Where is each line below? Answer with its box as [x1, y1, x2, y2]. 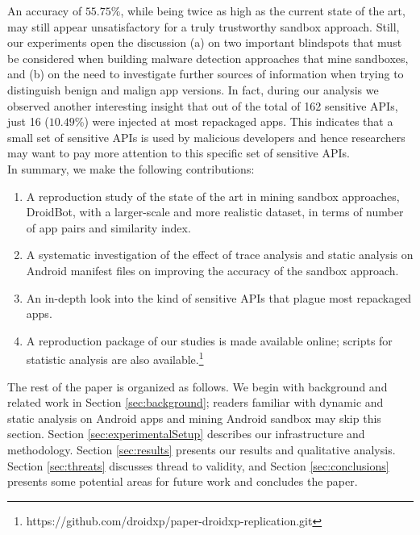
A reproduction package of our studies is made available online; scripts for [26, 332, 393, 349]
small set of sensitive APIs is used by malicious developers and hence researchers [7, 128, 405, 145]
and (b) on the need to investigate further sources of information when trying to [7, 65, 404, 82]
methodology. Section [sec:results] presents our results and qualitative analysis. [7, 441, 396, 458]
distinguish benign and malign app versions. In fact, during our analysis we [7, 81, 379, 98]
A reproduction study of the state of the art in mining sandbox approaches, [26, 187, 400, 204]
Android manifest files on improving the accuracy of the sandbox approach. [26, 261, 399, 278]
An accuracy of [7, 2, 82, 19]
